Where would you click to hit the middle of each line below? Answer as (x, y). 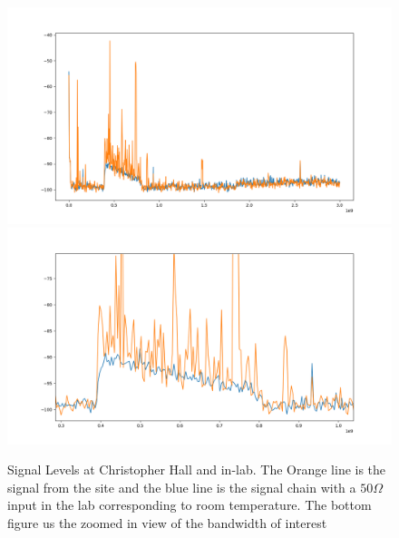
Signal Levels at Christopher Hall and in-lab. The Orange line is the (197, 470)
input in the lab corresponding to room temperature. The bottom (190, 505)
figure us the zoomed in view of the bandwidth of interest (167, 522)
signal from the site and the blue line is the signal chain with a (182, 487)
